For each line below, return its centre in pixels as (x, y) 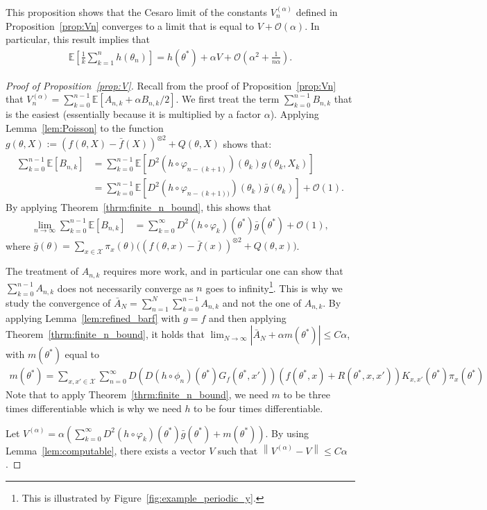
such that (238, 450)
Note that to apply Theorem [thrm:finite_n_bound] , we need (137, 394)
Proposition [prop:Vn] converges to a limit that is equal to (130, 25)
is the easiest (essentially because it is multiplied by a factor (134, 114)
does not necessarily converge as (125, 288)
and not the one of (262, 302)
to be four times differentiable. (258, 408)
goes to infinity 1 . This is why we (274, 287)
